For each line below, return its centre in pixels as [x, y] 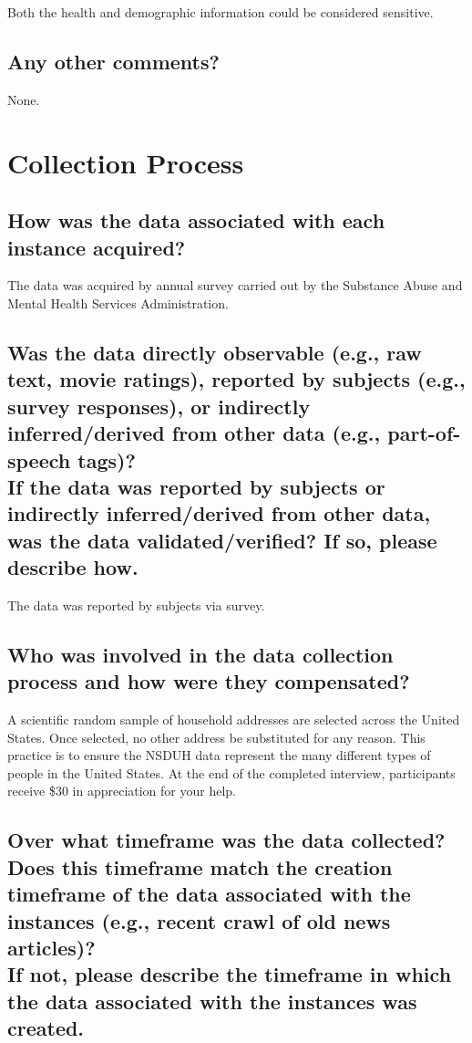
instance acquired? [97, 247]
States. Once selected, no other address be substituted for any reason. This [216, 737]
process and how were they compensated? [209, 681]
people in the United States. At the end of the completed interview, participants [231, 772]
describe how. [73, 567]
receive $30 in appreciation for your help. [122, 791]
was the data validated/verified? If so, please [222, 540]
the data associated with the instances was [212, 1001]
